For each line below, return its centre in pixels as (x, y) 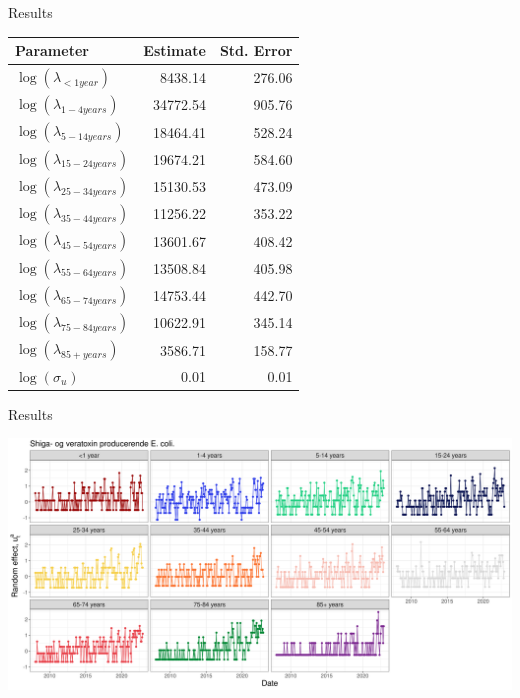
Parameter (52, 50)
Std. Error (256, 50)
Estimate (174, 50)
